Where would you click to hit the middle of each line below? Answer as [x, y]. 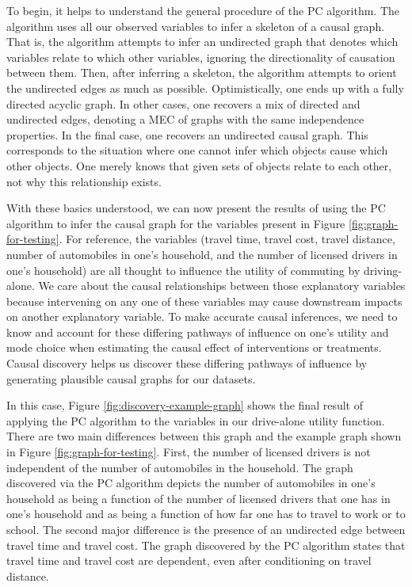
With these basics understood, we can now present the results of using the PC [196, 208]
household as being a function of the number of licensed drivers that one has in [198, 498]
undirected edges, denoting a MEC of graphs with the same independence [185, 119]
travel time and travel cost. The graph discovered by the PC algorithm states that [206, 545]
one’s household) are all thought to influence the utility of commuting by [183, 270]
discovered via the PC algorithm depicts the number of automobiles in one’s [191, 483]
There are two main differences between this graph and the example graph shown [204, 436]
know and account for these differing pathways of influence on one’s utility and [198, 332]
